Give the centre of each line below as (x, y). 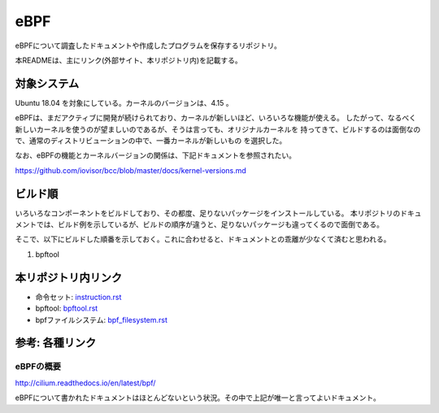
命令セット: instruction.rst (78, 297)
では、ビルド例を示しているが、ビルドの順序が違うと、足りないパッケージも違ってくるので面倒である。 (210, 224)
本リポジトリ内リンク (68, 278)
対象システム (47, 83)
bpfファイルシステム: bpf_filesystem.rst (102, 320)
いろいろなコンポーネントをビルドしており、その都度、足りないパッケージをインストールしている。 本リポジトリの (208, 213)
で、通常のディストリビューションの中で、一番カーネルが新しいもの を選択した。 (151, 141)
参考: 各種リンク (56, 343)
